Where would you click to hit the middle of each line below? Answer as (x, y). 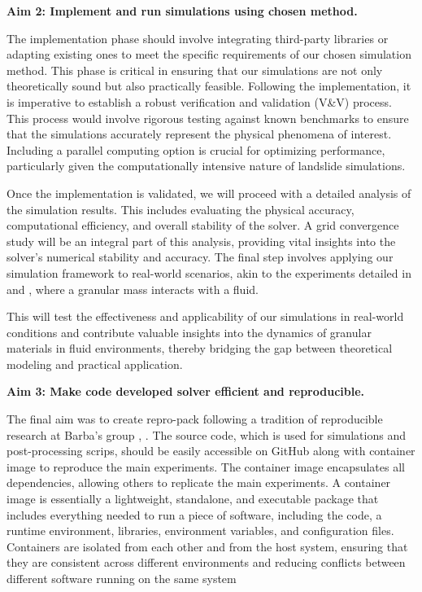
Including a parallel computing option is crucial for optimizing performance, (196, 149)
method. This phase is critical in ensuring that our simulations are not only (195, 70)
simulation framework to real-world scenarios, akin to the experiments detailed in (209, 272)
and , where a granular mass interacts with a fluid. (133, 289)
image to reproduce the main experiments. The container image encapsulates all (206, 466)
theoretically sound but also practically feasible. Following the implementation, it (209, 86)
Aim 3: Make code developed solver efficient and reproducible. (186, 391)
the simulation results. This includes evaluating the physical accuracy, (181, 209)
